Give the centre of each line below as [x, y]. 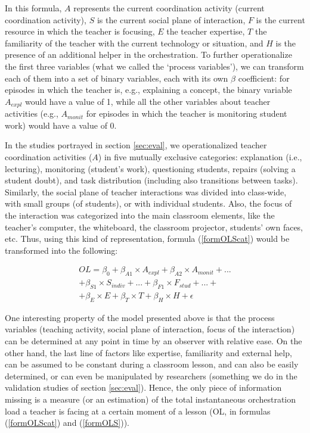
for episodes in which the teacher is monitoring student [187, 113]
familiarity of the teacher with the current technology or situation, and [134, 43]
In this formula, [33, 8]
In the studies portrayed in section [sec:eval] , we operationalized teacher [136, 145]
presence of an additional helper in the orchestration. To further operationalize [148, 54]
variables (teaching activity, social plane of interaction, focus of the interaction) [150, 329]
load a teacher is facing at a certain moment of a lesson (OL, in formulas [138, 411]
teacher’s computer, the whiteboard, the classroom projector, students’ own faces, [154, 227]
